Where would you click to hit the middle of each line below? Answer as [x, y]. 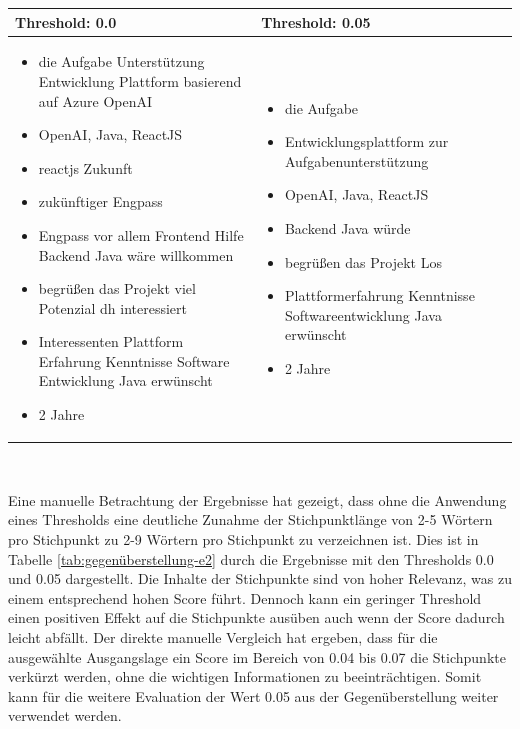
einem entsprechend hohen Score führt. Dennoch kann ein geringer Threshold [245, 597]
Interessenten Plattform [111, 341]
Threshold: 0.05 [316, 21]
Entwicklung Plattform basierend [140, 80]
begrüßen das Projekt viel [117, 288]
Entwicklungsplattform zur [366, 141]
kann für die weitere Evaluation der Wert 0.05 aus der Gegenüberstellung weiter [253, 695]
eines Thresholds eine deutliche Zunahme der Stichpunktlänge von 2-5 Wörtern [250, 519]
